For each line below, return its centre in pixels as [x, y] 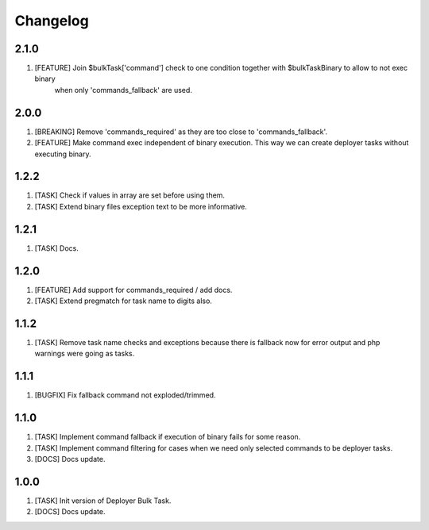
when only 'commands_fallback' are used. [123, 90]
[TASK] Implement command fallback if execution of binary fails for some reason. [168, 437]
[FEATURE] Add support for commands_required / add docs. [133, 290]
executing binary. [63, 154]
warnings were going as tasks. [85, 354]
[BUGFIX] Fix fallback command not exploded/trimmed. [125, 395]
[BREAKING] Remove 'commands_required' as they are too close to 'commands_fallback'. [181, 132]
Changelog [52, 21]
